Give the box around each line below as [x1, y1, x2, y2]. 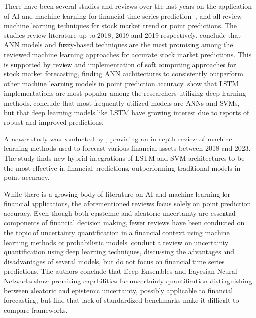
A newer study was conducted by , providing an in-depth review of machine [4, 133, 232, 143]
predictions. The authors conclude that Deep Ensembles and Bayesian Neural [4, 266, 237, 276]
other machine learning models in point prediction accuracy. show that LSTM [4, 78, 239, 88]
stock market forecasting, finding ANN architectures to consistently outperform [4, 69, 243, 79]
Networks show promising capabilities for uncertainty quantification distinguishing [4, 276, 252, 286]
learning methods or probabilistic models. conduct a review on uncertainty [4, 237, 229, 247]
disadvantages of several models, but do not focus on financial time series [4, 256, 224, 266]
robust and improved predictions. [4, 117, 104, 127]
